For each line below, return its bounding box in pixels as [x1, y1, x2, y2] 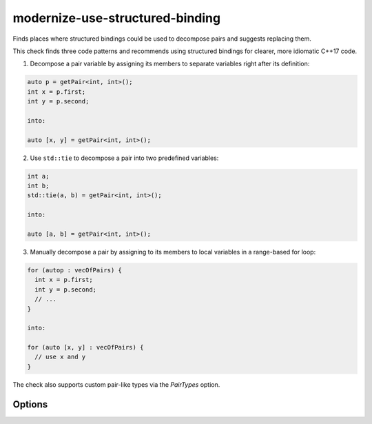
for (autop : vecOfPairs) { [27, 266, 122, 274]
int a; [27, 172, 50, 180]
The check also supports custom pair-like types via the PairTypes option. [12, 380, 220, 389]
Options [12, 398, 48, 410]
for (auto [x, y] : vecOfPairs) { [27, 343, 144, 352]
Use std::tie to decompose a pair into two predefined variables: [30, 154, 219, 162]
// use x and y [34, 353, 86, 361]
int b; [27, 182, 50, 190]
